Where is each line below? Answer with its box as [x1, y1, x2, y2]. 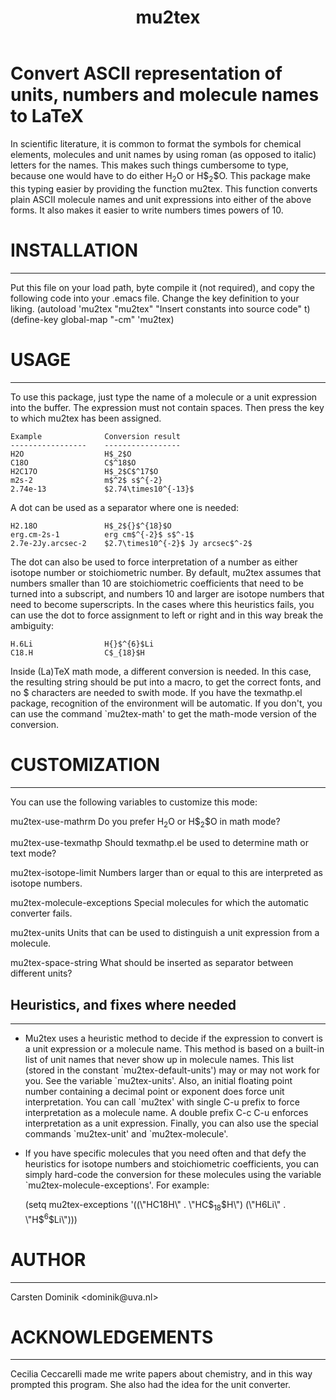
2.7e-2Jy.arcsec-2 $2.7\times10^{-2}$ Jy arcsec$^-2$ [10, 538, 253, 548]
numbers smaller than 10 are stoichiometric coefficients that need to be [10, 577, 304, 589]
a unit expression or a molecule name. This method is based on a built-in [24, 1043, 325, 1055]
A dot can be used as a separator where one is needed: [10, 501, 240, 513]
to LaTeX [10, 105, 84, 128]
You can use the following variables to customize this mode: [10, 796, 258, 808]
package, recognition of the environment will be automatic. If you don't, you [10, 697, 323, 709]
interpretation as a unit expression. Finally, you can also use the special [24, 1117, 319, 1130]
